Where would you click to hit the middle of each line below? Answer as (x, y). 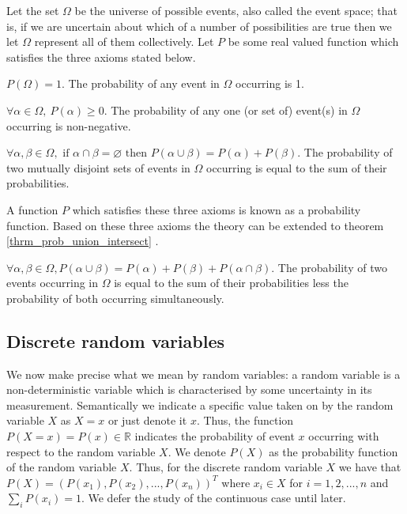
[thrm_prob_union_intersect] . (83, 241)
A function (32, 209)
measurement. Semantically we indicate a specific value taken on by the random (200, 404)
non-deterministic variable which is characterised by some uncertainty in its (189, 389)
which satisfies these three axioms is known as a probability (217, 209)
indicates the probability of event (215, 436)
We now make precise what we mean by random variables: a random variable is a (203, 374)
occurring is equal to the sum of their (296, 167)
